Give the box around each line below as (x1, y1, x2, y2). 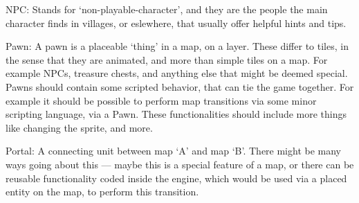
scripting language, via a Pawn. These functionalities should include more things (6, 107, 347, 121)
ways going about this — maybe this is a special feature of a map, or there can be (6, 157, 354, 171)
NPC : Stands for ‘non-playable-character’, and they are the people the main (6, 2, 328, 16)
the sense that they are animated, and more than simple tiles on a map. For (6, 52, 328, 67)
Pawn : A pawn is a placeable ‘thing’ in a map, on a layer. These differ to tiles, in (6, 39, 349, 53)
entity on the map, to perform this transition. (6, 184, 199, 199)
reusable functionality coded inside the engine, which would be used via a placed (6, 170, 347, 185)
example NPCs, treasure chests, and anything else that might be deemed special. (6, 66, 348, 80)
